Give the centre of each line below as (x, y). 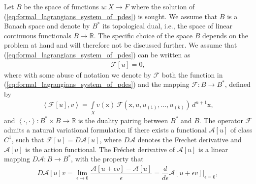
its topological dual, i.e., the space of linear (168, 26)
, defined (238, 84)
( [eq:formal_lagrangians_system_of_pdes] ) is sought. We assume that (111, 16)
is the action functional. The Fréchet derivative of (100, 149)
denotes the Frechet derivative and (190, 139)
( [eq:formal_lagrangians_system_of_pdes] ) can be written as (97, 54)
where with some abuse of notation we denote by (78, 74)
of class (241, 130)
